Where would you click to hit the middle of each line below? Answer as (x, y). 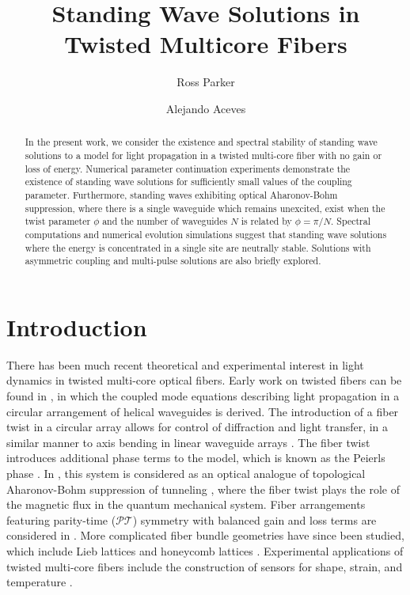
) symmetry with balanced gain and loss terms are (254, 519)
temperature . (40, 582)
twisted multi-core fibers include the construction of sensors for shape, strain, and (205, 566)
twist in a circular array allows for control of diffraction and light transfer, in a (197, 427)
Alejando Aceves (206, 108)
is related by (266, 221)
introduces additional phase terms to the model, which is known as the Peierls (196, 458)
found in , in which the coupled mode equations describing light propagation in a (203, 395)
